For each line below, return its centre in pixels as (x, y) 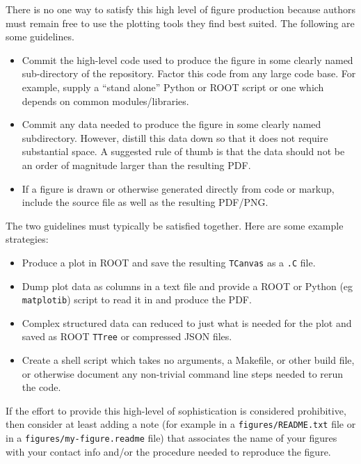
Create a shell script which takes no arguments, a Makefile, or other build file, (188, 360)
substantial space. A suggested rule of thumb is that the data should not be (183, 151)
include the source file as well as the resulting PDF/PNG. (145, 202)
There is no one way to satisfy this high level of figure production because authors (181, 9)
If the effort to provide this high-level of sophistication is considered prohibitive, (176, 410)
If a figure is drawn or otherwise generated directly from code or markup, (178, 188)
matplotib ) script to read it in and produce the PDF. (137, 299)
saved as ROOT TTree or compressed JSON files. (127, 336)
